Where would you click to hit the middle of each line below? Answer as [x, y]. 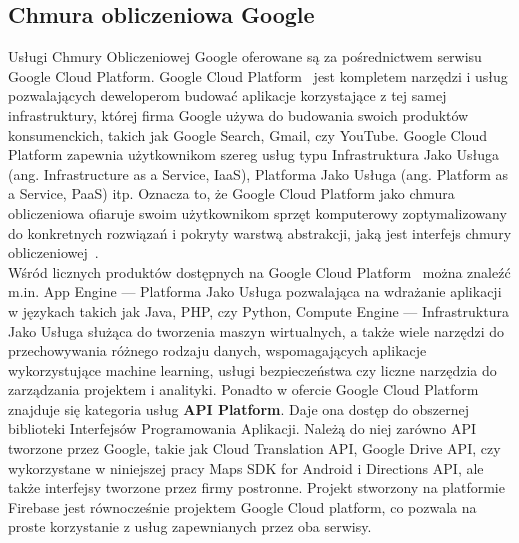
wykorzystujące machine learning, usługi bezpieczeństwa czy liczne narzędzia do [252, 369]
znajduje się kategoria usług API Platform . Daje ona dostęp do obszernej [239, 408]
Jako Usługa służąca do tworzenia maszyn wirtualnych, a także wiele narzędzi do [256, 330]
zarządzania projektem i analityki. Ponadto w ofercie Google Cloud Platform [243, 389]
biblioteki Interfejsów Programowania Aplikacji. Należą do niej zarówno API [242, 428]
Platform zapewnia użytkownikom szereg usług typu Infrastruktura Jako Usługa [253, 154]
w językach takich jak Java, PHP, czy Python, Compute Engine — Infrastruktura [258, 310]
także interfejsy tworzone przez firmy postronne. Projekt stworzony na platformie [256, 487]
